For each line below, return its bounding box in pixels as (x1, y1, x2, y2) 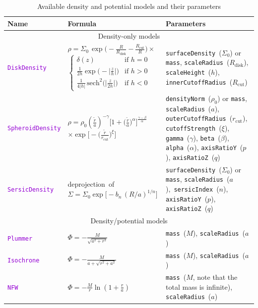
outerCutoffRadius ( (166, 113, 233, 123)
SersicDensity (7, 186, 54, 194)
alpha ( (166, 142, 190, 153)
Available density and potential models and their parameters (37, 1, 221, 11)
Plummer (7, 235, 33, 242)
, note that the (193, 272, 238, 282)
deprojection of (67, 179, 115, 189)
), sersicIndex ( (166, 184, 219, 194)
